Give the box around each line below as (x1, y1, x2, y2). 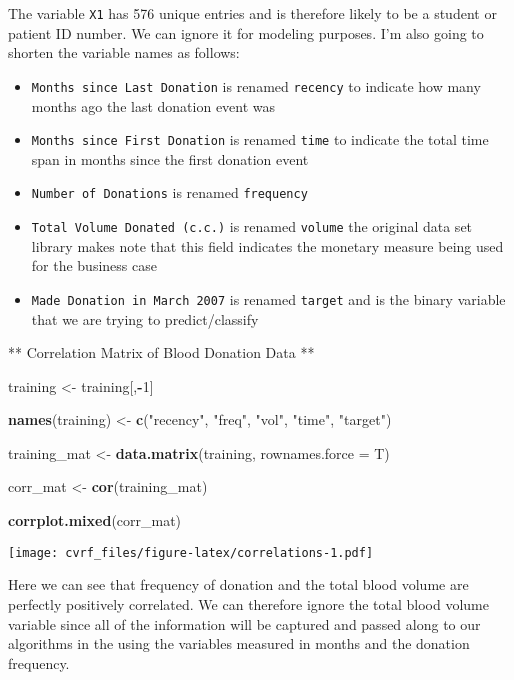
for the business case (31, 255, 157, 276)
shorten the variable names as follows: (8, 42, 240, 63)
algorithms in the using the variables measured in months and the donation (8, 633, 470, 654)
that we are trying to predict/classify (31, 308, 259, 329)
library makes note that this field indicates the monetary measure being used (31, 235, 504, 256)
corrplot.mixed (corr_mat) (8, 510, 182, 531)
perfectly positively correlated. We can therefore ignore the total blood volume (8, 593, 489, 614)
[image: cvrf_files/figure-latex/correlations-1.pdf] (8, 545, 374, 560)
